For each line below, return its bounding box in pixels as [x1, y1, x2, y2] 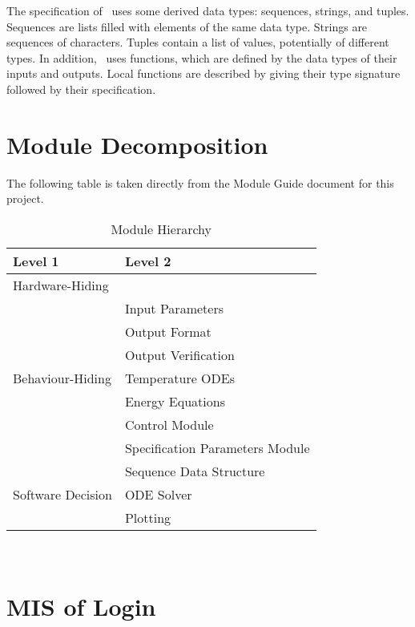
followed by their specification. [6, 80, 156, 97]
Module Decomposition [6, 127, 268, 160]
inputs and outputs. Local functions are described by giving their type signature [6, 65, 401, 82]
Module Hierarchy [111, 219, 212, 238]
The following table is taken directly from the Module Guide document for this [6, 174, 394, 191]
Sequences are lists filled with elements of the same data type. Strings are [6, 18, 368, 34]
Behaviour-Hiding [13, 368, 111, 387]
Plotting [124, 508, 171, 527]
